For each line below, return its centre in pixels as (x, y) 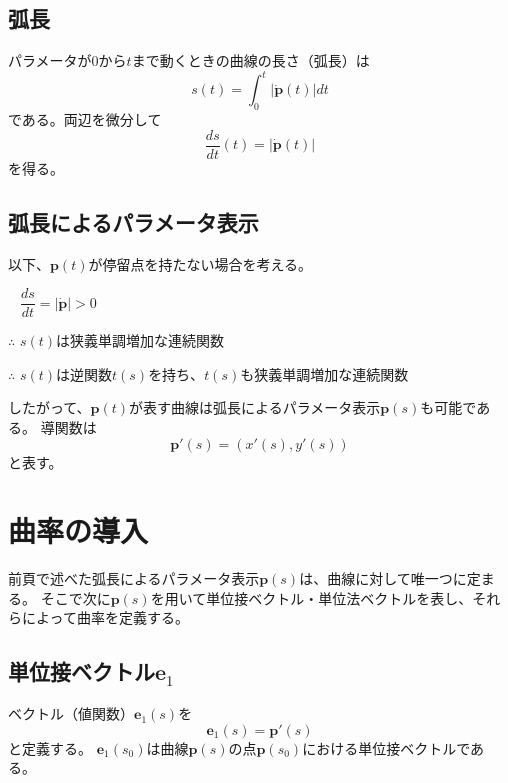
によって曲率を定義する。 (105, 617)
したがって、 (49, 407)
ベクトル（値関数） (71, 713)
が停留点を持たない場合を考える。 (200, 263)
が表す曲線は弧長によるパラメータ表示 (255, 407)
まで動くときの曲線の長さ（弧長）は (250, 60)
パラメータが (50, 60)
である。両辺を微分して (85, 119)
